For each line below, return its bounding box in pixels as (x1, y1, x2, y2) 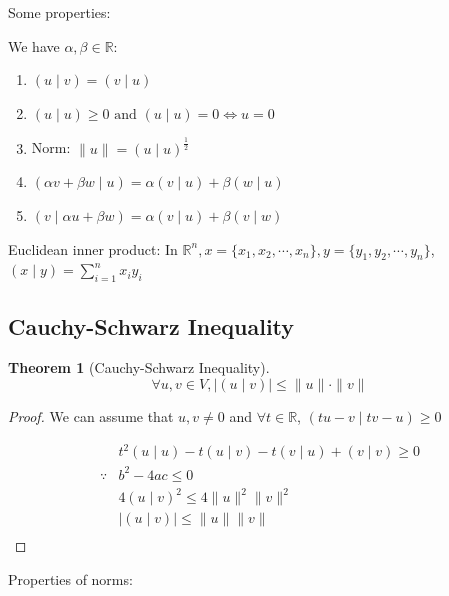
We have (8, 35, 60, 56)
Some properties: (8, 2, 111, 22)
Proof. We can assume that (8, 405, 174, 426)
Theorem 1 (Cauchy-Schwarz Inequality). (8, 357, 270, 378)
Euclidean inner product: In (8, 238, 178, 259)
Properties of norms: (8, 568, 133, 589)
